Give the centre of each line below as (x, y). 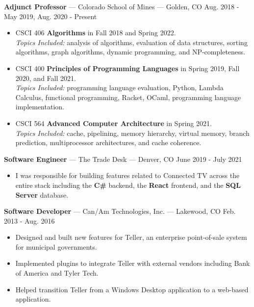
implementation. (40, 107)
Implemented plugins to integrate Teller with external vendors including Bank (133, 263)
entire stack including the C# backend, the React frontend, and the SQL (128, 185)
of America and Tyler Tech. (57, 273)
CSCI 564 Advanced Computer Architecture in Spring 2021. (114, 123)
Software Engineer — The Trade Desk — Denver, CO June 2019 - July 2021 (123, 159)
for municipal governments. (56, 246)
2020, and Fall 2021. (46, 78)
